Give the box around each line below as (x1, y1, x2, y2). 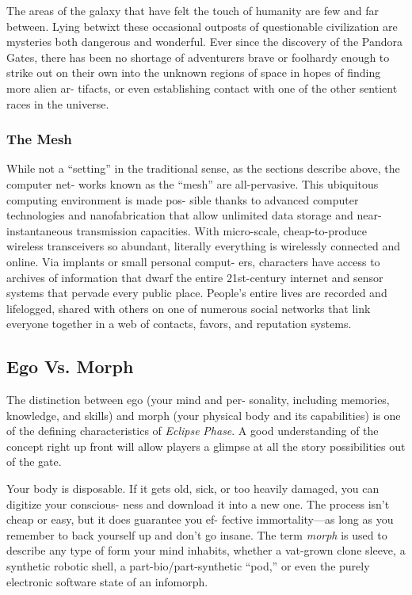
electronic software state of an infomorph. (6, 573, 208, 589)
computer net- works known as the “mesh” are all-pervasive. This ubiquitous (6, 175, 379, 192)
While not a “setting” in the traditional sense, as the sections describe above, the (6, 160, 400, 177)
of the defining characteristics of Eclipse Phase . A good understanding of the (6, 422, 379, 439)
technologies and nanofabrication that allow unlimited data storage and (6, 207, 353, 223)
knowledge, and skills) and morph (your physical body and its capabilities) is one (6, 406, 401, 423)
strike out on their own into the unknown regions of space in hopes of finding (6, 64, 381, 81)
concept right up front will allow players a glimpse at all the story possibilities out (6, 437, 406, 454)
